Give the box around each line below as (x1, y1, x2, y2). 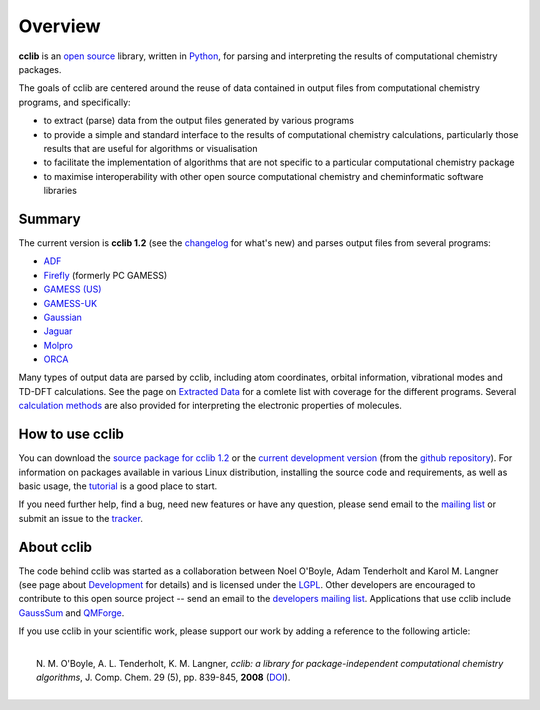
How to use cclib (18, 426, 125, 443)
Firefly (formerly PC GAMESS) (43, 269, 168, 281)
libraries (43, 185, 77, 197)
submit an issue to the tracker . (18, 512, 144, 524)
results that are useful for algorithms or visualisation (43, 142, 259, 154)
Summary (18, 210, 81, 227)
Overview (18, 15, 101, 37)
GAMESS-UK (43, 297, 98, 309)
